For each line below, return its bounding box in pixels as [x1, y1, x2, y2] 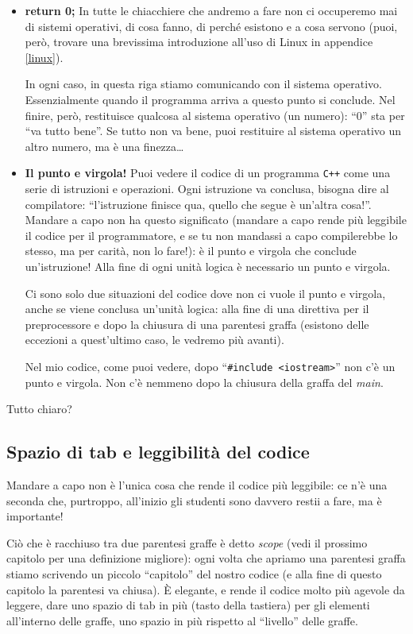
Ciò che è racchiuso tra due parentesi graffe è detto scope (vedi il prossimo [6, 534, 368, 551]
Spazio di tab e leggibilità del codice [6, 439, 310, 464]
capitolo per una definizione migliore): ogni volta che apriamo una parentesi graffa [6, 550, 406, 566]
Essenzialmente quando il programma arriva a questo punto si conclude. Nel [25, 91, 396, 107]
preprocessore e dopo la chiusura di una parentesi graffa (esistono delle [25, 315, 369, 332]
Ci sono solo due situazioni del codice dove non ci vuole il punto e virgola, [25, 284, 386, 301]
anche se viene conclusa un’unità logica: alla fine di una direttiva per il [25, 300, 369, 317]
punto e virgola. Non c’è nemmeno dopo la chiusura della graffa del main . [25, 373, 384, 390]
